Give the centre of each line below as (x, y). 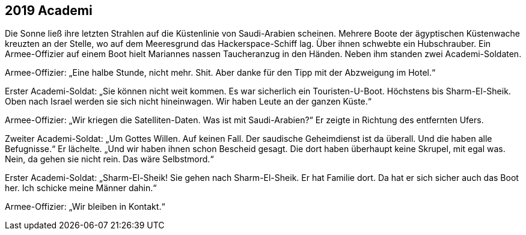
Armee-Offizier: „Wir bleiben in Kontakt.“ (85, 207)
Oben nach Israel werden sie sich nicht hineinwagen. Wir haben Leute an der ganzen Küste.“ (188, 102)
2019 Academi (49, 11)
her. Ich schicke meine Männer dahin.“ (81, 188)
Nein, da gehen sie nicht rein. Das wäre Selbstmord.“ (109, 159)
